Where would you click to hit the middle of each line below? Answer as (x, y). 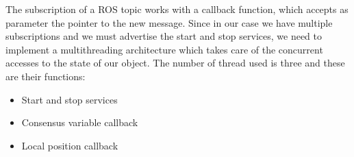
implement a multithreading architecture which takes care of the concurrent (164, 49)
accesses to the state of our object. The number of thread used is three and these (175, 63)
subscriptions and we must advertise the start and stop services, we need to (164, 36)
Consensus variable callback (80, 122)
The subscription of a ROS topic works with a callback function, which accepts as (177, 9)
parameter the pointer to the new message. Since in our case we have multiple (169, 22)
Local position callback (70, 145)
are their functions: (46, 76)
